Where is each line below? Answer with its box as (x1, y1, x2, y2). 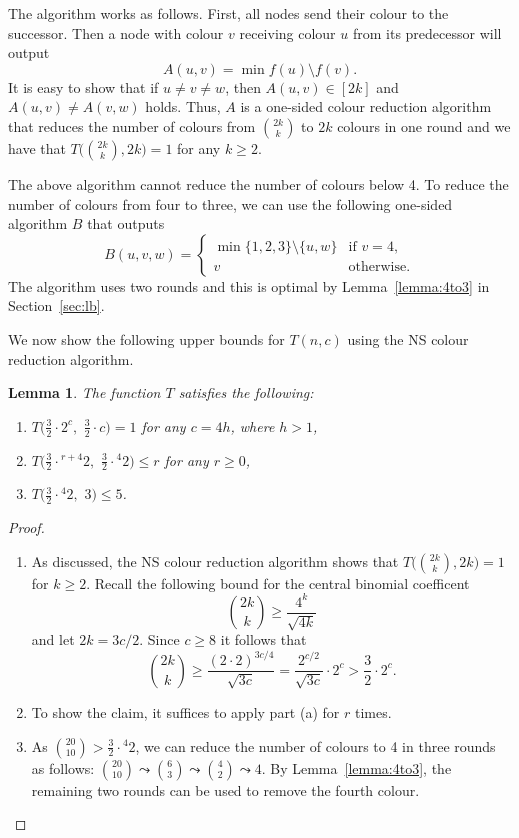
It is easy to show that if (8, 76, 159, 97)
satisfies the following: (178, 382, 314, 403)
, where (230, 415, 275, 436)
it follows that (220, 629, 307, 650)
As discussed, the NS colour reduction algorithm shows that (31, 550, 399, 571)
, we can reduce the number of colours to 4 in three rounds (135, 735, 496, 756)
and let (31, 629, 75, 650)
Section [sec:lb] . (8, 295, 105, 316)
